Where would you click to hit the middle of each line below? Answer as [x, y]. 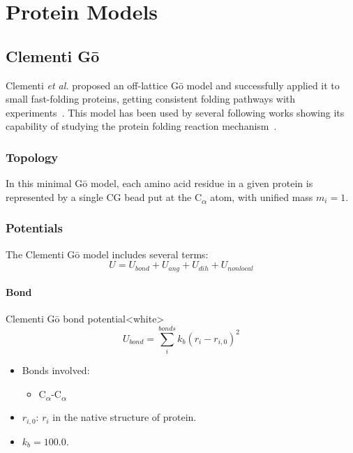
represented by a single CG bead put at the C [104, 196]
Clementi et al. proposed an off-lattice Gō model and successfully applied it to [173, 85]
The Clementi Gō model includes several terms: [107, 254]
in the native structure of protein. [125, 417]
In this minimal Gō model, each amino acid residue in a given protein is [159, 183]
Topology [32, 157]
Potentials [34, 228]
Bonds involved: [56, 370]
